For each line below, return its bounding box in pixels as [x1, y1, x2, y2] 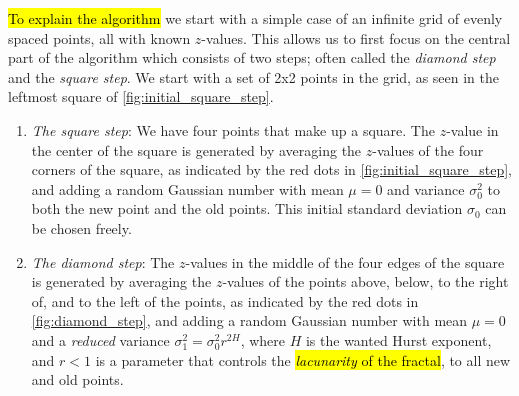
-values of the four [372, 139, 484, 160]
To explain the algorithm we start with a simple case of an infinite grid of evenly [8, 8, 503, 28]
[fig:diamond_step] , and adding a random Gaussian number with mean [31, 310, 468, 331]
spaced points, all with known [8, 27, 191, 48]
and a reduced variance [31, 329, 170, 350]
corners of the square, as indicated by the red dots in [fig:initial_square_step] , [31, 159, 513, 180]
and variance [387, 178, 465, 199]
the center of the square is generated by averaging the [31, 139, 362, 160]
